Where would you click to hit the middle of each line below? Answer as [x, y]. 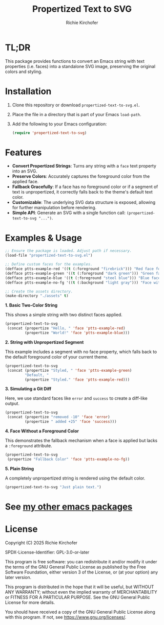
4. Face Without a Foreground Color [42, 431]
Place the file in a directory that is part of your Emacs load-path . [77, 114]
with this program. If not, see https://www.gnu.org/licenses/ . [66, 617]
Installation [28, 91]
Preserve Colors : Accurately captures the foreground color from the [81, 176]
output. [12, 404]
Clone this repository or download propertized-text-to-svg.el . [76, 105]
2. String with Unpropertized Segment [44, 342]
